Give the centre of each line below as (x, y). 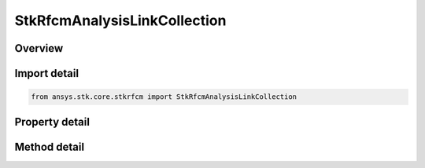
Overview (39, 48)
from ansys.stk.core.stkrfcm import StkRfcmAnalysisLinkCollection (164, 97)
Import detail (46, 73)
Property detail (52, 122)
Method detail (50, 146)
